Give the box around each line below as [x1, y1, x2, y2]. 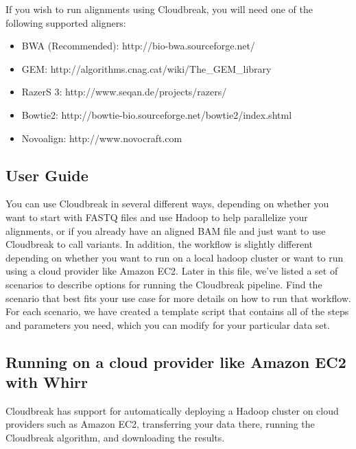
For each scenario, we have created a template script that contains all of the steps [5, 304, 349, 319]
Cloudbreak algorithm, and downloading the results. [5, 430, 225, 445]
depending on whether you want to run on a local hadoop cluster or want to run [5, 250, 344, 264]
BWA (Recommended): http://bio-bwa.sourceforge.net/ [21, 38, 255, 53]
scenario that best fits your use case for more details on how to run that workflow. [5, 290, 351, 305]
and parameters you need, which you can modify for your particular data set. [5, 317, 330, 332]
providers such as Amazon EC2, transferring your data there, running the [5, 417, 315, 431]
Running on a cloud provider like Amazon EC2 [5, 351, 346, 372]
